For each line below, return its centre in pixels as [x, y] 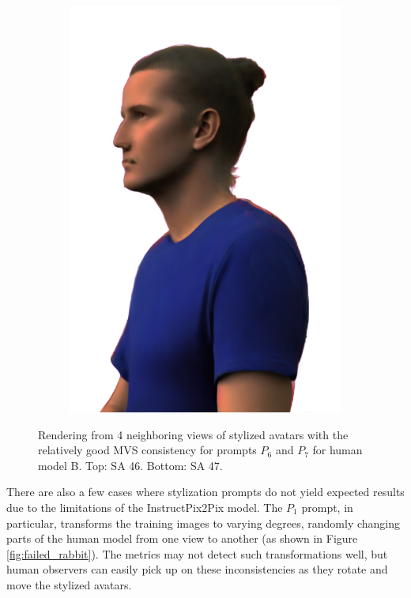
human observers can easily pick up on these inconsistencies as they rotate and [197, 569]
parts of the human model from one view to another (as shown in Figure [182, 538]
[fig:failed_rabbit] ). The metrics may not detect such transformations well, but [197, 553]
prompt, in [327, 507]
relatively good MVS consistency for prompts [147, 450]
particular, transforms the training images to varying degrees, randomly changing [204, 523]
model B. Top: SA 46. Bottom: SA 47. [130, 465]
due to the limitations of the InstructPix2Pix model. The [145, 507]
